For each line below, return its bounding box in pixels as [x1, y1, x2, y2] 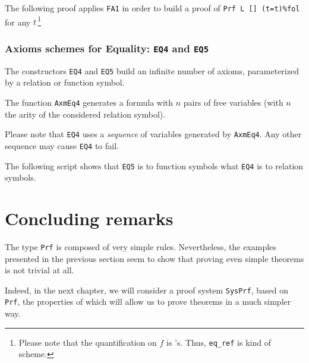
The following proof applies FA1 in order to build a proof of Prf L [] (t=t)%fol [5, 2, 300, 14]
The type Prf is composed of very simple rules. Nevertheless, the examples [5, 240, 276, 252]
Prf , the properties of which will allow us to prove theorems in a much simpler [5, 295, 291, 308]
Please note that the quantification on [18, 336, 157, 348]
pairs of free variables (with [183, 96, 283, 108]
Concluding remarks [5, 206, 174, 230]
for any [5, 15, 31, 28]
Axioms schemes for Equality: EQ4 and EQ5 [5, 40, 209, 55]
